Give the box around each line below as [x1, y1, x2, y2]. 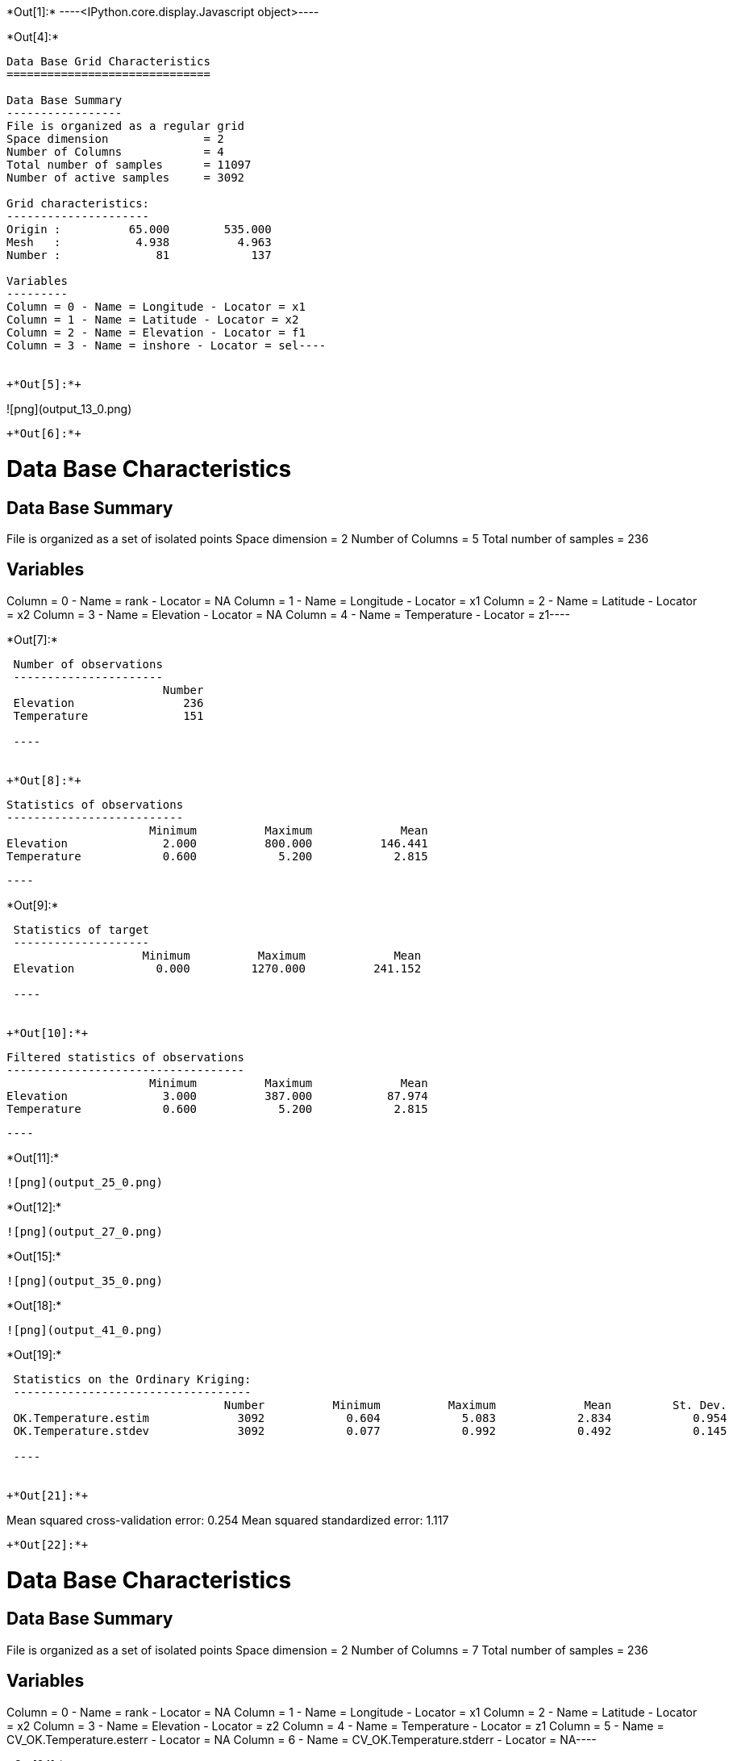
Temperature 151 [13, 709, 204, 722]
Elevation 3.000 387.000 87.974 [6, 1089, 428, 1102]
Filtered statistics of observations [6, 1050, 245, 1064]
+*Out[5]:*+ [6, 378, 81, 391]
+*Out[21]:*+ [6, 1488, 89, 1502]
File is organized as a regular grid [6, 119, 245, 132]
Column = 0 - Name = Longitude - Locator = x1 [6, 300, 306, 313]
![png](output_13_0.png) [6, 402, 132, 416]
